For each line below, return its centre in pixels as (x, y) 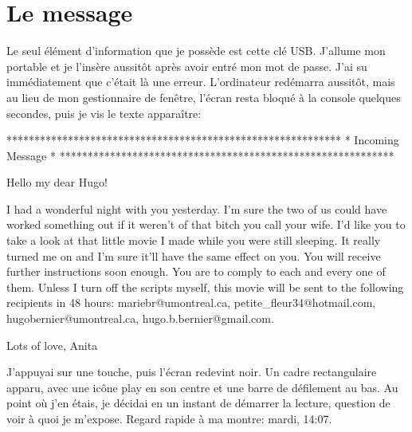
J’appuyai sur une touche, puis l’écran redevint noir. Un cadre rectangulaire (192, 372)
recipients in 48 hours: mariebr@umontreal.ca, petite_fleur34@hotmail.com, (191, 302)
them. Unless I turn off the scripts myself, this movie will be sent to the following (205, 287)
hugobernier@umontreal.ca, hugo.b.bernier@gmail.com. (140, 318)
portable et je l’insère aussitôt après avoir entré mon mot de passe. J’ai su (187, 66)
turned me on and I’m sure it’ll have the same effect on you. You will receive (194, 255)
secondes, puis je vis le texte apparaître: (104, 113)
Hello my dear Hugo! (57, 182)
